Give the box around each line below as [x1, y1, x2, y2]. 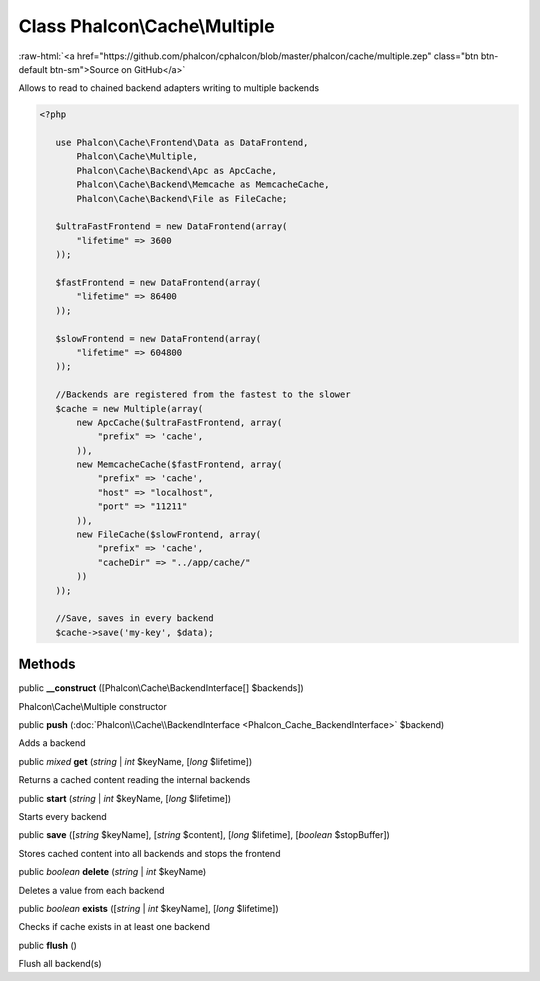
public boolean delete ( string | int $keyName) [18, 866, 207, 878]
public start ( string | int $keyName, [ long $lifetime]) [18, 792, 232, 804]
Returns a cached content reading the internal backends [18, 774, 251, 786]
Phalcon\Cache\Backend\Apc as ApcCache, [76, 165, 277, 176]
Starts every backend [18, 811, 107, 822]
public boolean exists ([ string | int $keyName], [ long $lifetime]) [18, 902, 279, 914]
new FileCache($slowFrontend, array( [76, 529, 262, 540]
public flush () [18, 939, 77, 951]
